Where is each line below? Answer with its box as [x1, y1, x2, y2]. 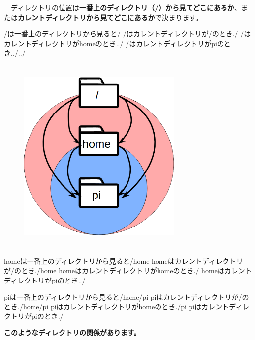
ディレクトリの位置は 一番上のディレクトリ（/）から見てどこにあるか [10, 2, 234, 12]
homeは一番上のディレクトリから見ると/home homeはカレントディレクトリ [4, 255, 243, 266]
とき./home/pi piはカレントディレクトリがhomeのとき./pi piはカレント [4, 301, 229, 312]
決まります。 [161, 12, 203, 22]
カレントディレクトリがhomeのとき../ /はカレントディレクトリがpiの [4, 38, 224, 48]
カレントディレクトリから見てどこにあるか [18, 12, 155, 22]
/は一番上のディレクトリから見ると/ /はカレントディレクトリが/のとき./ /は [4, 28, 251, 39]
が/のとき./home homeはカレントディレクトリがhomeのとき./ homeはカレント [4, 265, 252, 276]
